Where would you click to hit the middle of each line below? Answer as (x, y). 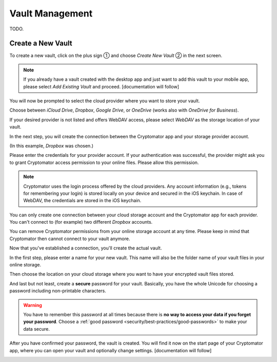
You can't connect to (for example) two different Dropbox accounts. (81, 222)
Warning (33, 305)
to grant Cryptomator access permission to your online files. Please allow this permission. (104, 162)
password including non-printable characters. (58, 291)
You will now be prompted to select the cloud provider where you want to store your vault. (105, 101)
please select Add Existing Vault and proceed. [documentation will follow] (101, 86)
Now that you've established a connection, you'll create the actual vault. (86, 248)
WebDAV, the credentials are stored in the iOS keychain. (82, 201)
